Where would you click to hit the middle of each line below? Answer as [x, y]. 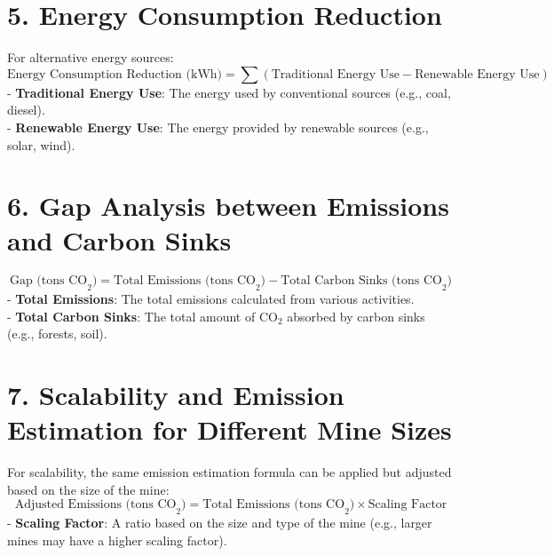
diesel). [26, 110]
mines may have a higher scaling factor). [117, 540]
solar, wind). [41, 144]
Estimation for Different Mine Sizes [230, 429]
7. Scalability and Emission [176, 395]
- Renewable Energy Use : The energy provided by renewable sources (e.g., [218, 127]
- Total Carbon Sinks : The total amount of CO [142, 316]
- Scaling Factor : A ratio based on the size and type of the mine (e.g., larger [220, 523]
